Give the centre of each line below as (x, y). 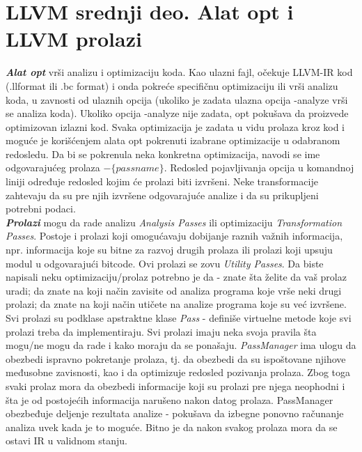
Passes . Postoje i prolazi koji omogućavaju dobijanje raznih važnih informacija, (174, 236)
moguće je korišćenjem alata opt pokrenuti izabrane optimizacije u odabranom (173, 140)
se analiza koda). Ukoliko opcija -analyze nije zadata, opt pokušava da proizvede (177, 113)
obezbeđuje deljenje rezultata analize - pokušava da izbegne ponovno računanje (175, 413)
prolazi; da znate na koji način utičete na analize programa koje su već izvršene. (176, 304)
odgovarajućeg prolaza (53, 167)
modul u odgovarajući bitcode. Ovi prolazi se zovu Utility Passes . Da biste (165, 263)
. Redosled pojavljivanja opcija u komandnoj (259, 167)
